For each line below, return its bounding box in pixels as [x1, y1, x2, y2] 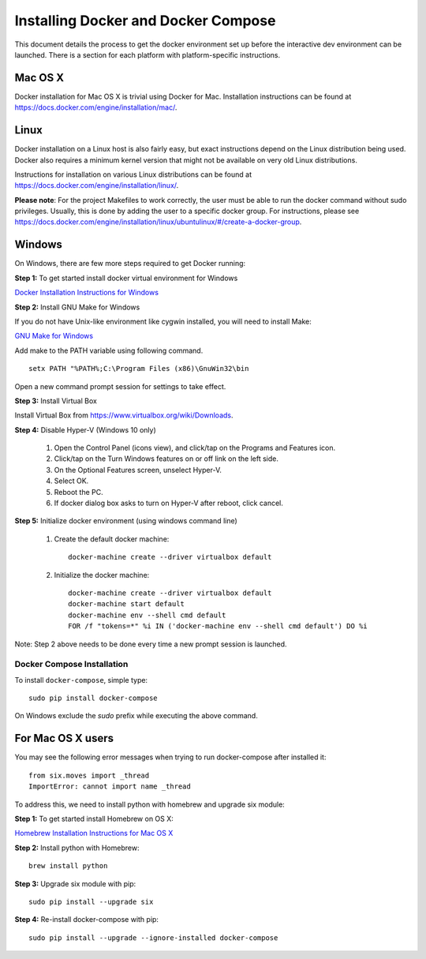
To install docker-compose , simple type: [14, 675, 148, 684]
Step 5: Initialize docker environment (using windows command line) [14, 516, 238, 526]
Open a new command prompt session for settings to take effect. [14, 381, 226, 391]
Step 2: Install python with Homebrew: [14, 843, 140, 852]
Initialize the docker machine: [54, 570, 150, 579]
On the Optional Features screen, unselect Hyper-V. [54, 465, 222, 474]
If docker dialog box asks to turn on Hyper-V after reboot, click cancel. [54, 498, 284, 508]
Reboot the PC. [54, 487, 104, 496]
